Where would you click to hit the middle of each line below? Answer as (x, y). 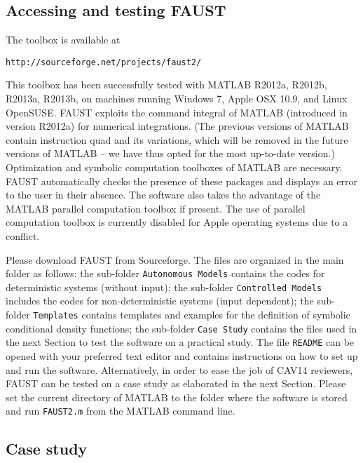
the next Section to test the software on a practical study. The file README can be (180, 342)
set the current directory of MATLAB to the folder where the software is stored (177, 397)
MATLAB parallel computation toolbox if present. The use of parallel (156, 208)
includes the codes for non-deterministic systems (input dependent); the (160, 301)
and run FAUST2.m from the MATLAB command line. (121, 411)
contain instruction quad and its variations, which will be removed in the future (177, 139)
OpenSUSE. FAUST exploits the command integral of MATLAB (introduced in (177, 112)
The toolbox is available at (63, 40)
